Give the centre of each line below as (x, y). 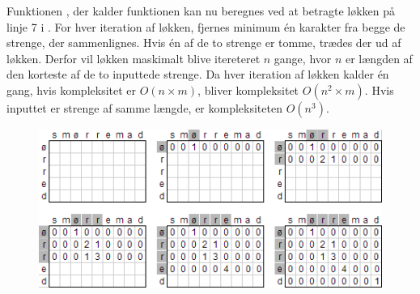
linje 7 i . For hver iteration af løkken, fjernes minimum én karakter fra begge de (206, 26)
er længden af (379, 58)
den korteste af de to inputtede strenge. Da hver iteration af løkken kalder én (198, 74)
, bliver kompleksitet (248, 89)
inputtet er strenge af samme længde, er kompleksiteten (144, 107)
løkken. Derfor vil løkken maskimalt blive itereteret (134, 58)
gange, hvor (303, 58)
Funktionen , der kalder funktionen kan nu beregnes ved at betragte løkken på (201, 11)
